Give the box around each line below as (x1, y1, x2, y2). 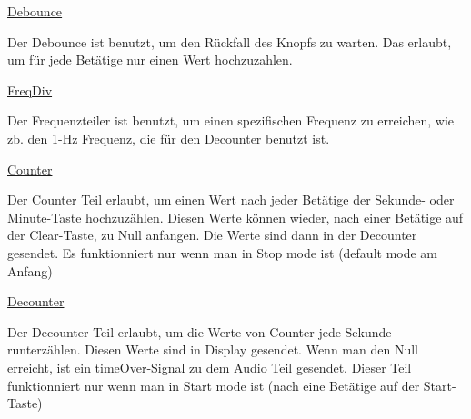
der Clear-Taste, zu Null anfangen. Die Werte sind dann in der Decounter (7, 225, 417, 244)
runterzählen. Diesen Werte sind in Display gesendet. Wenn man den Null (7, 340, 418, 359)
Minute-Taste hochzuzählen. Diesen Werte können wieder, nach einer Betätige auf (7, 207, 464, 226)
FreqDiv (7, 80, 53, 99)
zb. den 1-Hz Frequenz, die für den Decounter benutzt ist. (7, 128, 330, 147)
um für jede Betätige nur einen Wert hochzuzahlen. (7, 50, 293, 69)
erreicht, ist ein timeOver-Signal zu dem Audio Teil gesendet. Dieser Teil (7, 357, 412, 376)
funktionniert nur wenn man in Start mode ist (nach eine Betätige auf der (7, 375, 420, 394)
